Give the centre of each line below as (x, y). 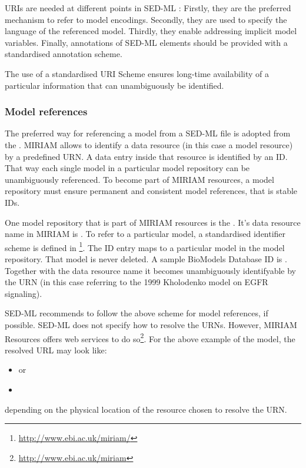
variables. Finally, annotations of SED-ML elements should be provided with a (146, 42)
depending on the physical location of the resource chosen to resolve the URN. (146, 409)
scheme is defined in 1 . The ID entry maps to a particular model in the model (145, 246)
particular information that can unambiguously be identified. (114, 85)
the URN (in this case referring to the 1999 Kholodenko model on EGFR (137, 282)
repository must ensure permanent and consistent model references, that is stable (151, 191)
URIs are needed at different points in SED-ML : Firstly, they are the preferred (148, 8)
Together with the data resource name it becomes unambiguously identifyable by (151, 270)
